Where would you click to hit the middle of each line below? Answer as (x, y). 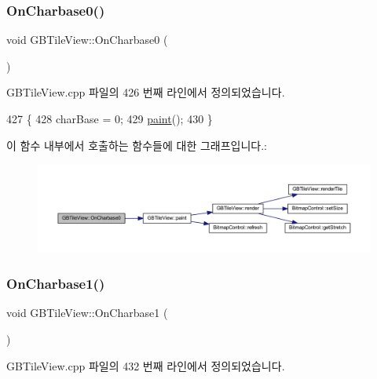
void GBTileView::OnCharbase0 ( (87, 40)
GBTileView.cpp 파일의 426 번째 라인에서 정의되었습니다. (146, 92)
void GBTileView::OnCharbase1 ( (87, 313)
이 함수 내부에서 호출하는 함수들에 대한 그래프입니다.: (137, 145)
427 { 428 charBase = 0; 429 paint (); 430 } (110, 118)
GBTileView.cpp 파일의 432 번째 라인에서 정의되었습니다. (146, 365)
